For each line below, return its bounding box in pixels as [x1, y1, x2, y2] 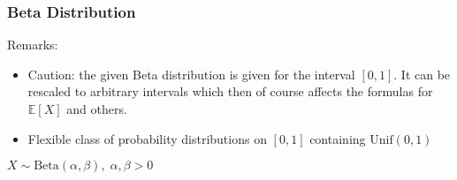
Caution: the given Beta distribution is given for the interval [27, 64, 355, 83]
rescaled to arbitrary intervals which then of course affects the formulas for [27, 82, 433, 101]
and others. [66, 100, 127, 117]
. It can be [393, 64, 451, 83]
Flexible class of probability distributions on [27, 129, 267, 147]
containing [309, 129, 366, 147]
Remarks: [7, 35, 58, 54]
